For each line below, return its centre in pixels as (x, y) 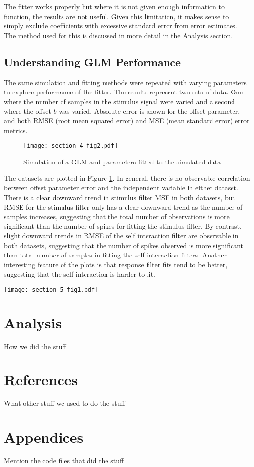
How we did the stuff (35, 346)
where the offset (28, 111)
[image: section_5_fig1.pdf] (51, 290)
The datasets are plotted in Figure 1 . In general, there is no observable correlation (127, 178)
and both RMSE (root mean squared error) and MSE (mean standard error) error (127, 120)
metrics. (16, 130)
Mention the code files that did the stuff (64, 460)
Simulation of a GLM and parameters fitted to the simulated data (122, 161)
